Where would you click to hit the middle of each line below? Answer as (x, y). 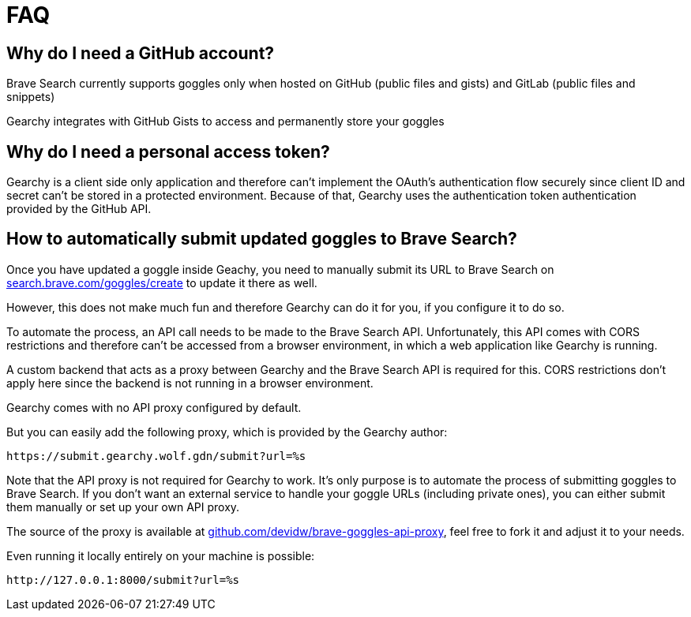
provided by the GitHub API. (79, 209)
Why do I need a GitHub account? (141, 53)
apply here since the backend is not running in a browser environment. (190, 383)
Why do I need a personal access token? (168, 151)
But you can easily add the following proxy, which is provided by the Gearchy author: (227, 432)
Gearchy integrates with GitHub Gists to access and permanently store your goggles (225, 122)
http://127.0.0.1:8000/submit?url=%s (123, 580)
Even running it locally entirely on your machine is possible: (161, 555)
